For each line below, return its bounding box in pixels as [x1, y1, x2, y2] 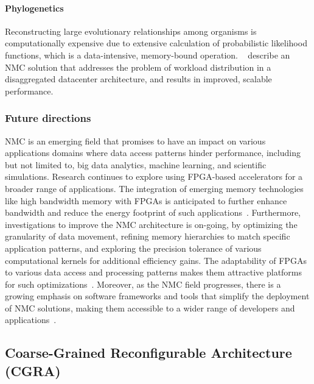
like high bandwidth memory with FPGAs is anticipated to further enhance [5, 194, 287, 207]
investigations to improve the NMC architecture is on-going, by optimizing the [5, 218, 298, 230]
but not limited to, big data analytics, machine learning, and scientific [5, 158, 267, 171]
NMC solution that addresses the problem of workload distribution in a [5, 60, 271, 73]
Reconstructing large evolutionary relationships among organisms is [5, 24, 257, 37]
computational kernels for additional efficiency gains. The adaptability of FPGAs [5, 254, 307, 266]
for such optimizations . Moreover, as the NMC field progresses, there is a [5, 277, 281, 290]
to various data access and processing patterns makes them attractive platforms [5, 266, 302, 279]
